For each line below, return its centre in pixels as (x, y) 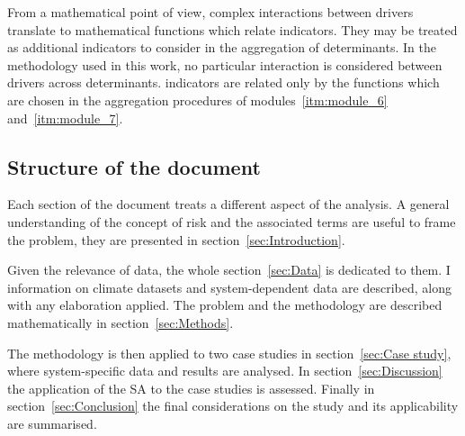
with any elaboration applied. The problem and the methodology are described (225, 305)
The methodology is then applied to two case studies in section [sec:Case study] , (229, 353)
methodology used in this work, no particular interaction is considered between (225, 64)
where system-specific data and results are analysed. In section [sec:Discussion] (225, 371)
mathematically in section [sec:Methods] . (121, 322)
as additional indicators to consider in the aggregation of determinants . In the (222, 47)
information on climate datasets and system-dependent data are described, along (230, 287)
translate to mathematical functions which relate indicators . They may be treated (232, 29)
